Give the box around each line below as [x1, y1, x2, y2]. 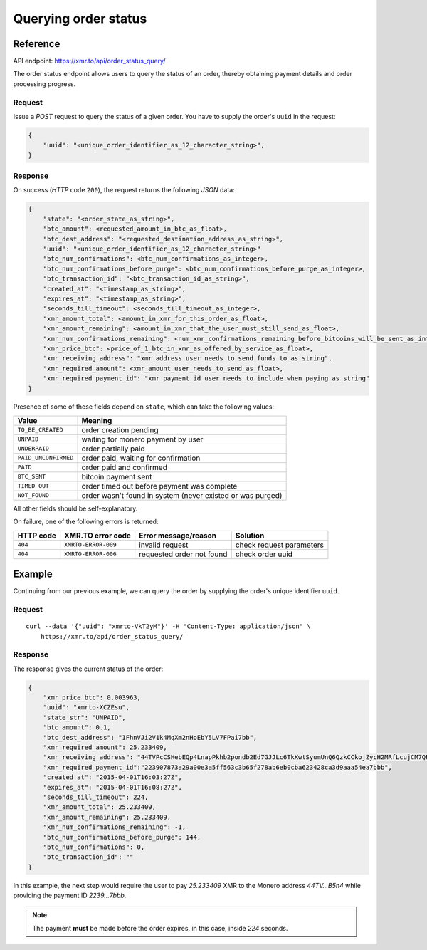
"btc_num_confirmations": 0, [43, 842, 145, 851]
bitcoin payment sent [81, 471, 152, 481]
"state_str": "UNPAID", [43, 713, 126, 721]
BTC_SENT [17, 473, 46, 481]
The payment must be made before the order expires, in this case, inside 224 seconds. [32, 924, 288, 932]
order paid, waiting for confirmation [81, 453, 201, 463]
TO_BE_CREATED [17, 426, 63, 434]
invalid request [139, 540, 189, 550]
